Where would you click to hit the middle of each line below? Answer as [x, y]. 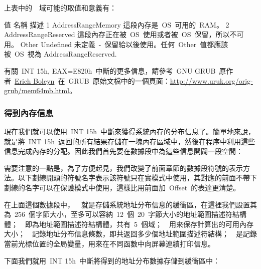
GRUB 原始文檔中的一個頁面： [119, 80]
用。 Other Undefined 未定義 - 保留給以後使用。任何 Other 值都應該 [116, 44]
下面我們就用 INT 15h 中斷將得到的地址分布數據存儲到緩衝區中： [112, 260]
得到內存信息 [29, 112]
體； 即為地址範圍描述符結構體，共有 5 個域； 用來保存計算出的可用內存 [129, 224]
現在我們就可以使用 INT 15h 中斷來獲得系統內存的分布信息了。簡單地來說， [130, 131]
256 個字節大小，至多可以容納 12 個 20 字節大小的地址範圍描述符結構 [130, 214]
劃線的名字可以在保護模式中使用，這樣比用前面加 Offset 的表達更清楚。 [122, 187]
